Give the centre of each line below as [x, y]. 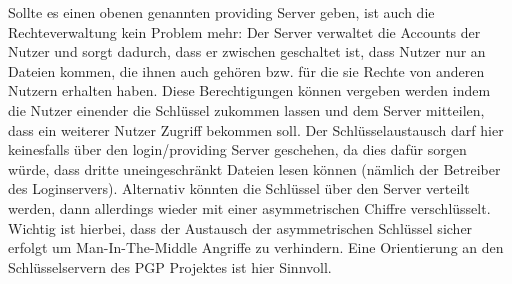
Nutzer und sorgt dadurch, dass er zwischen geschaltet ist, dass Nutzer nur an [247, 51]
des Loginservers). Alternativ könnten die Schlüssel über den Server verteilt [239, 188]
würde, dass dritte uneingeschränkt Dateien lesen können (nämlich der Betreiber [254, 168]
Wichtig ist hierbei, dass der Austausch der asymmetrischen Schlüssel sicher [240, 227]
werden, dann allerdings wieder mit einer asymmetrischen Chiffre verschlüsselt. [249, 207]
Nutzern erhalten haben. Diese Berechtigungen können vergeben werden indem [249, 90]
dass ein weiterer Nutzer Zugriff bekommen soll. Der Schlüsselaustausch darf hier [256, 129]
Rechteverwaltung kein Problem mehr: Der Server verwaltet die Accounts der [244, 31]
